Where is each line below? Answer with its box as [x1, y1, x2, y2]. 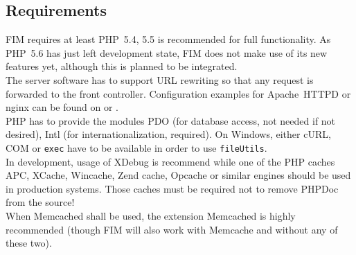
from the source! [6, 195, 75, 209]
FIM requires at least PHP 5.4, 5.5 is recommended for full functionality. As [6, 32, 331, 46]
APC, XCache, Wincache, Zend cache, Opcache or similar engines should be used [6, 168, 351, 182]
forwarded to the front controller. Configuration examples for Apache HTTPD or [6, 86, 351, 100]
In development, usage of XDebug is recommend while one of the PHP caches [6, 154, 335, 168]
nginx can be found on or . [6, 100, 119, 114]
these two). [6, 236, 52, 250]
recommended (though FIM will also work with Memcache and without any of [6, 222, 338, 236]
